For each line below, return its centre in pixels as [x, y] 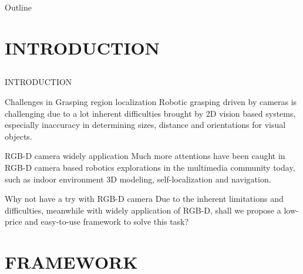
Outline [18, 7]
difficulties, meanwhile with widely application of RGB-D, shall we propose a [143, 210]
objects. [18, 136]
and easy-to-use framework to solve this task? [107, 221]
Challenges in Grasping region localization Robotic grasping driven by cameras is [151, 101]
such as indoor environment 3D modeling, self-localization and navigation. [138, 179]
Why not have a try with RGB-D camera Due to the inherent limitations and [144, 199]
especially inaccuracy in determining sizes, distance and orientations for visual [145, 125]
